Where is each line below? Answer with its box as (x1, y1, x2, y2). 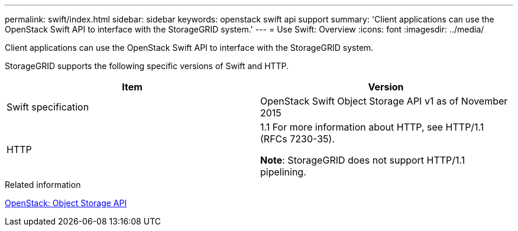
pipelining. (260, 166, 306, 178)
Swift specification (7, 101, 89, 113)
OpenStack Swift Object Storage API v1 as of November (260, 95, 508, 107)
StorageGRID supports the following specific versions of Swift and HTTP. (5, 61, 289, 71)
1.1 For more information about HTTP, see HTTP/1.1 (260, 121, 484, 133)
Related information (5, 180, 81, 190)
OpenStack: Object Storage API (5, 198, 127, 208)
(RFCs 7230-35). (260, 133, 335, 145)
